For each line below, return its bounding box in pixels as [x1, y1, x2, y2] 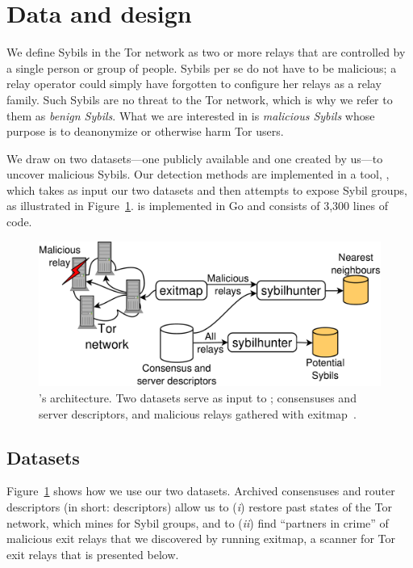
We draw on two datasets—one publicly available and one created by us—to [6, 149, 383, 166]
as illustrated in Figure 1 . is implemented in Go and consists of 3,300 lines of [6, 197, 389, 214]
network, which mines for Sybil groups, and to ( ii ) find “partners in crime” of [6, 514, 389, 531]
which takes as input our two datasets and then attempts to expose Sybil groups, [6, 181, 407, 198]
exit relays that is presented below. [6, 545, 179, 562]
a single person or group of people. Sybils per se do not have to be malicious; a [6, 59, 397, 76]
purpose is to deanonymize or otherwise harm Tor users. [6, 123, 284, 140]
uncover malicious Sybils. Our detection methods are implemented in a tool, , [6, 166, 390, 183]
